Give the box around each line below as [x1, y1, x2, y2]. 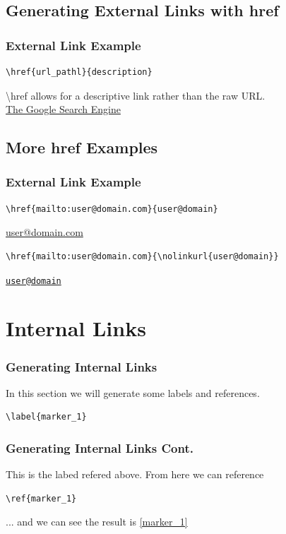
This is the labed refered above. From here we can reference [6, 467, 264, 482]
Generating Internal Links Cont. [6, 439, 193, 456]
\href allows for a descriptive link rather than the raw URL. [6, 88, 266, 102]
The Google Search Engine [6, 102, 121, 117]
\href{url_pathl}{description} [6, 67, 153, 77]
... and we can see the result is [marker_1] [6, 514, 188, 529]
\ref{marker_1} [6, 493, 77, 504]
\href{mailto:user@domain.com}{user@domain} [6, 203, 218, 214]
